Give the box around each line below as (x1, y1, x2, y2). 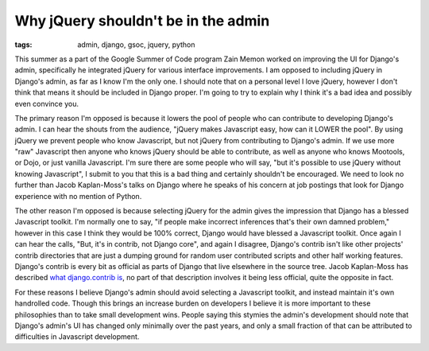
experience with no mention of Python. (14, 191, 142, 201)
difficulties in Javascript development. (14, 332, 140, 341)
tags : (14, 40, 33, 49)
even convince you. (14, 99, 79, 108)
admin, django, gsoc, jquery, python (77, 40, 195, 49)
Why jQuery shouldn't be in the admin (14, 12, 270, 29)
